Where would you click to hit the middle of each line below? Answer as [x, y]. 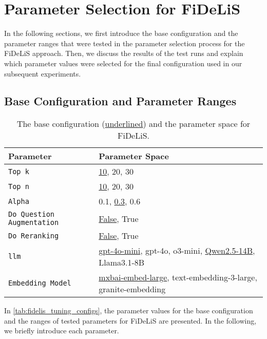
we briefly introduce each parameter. [62, 331]
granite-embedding [132, 289]
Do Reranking [34, 236]
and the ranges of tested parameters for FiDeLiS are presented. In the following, [130, 320]
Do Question [32, 214]
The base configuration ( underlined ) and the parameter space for [133, 124]
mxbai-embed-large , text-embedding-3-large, [178, 277]
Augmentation [34, 223]
